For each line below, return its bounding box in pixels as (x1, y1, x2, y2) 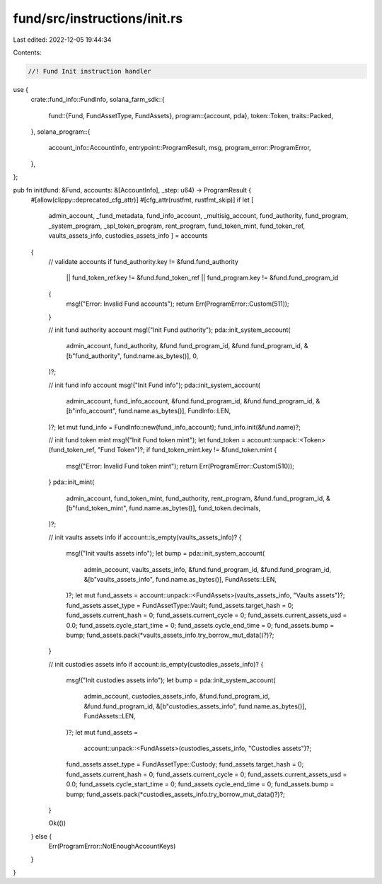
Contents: (13, 48, 42, 57)
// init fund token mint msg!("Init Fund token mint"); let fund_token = (48, 436, 246, 444)
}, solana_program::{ (30, 127, 91, 136)
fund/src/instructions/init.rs (13, 11, 183, 26)
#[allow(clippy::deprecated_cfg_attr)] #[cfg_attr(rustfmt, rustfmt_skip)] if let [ (30, 195, 254, 205)
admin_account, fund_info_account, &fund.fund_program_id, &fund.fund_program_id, (66, 396, 315, 405)
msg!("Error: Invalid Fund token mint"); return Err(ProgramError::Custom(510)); (66, 461, 295, 470)
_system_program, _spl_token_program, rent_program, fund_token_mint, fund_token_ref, (48, 222, 306, 230)
